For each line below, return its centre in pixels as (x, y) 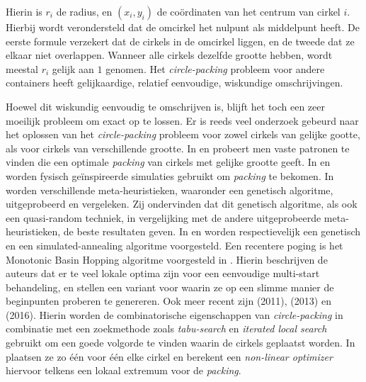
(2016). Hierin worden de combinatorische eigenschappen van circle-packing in (175, 314)
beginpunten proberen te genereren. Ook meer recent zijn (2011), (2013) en (168, 301)
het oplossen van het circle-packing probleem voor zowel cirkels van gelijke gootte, (183, 134)
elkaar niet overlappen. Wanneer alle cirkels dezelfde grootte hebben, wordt (169, 55)
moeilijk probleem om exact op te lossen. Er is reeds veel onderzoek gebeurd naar (182, 120)
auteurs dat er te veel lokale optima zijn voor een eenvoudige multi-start (163, 273)
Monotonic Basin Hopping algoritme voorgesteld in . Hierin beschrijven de (167, 259)
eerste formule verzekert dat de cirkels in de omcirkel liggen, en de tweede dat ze (180, 41)
